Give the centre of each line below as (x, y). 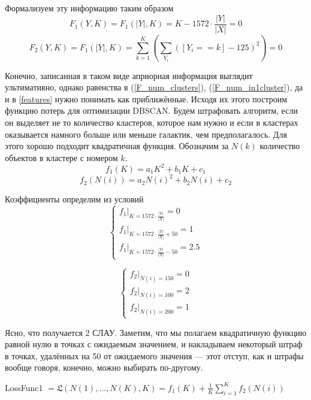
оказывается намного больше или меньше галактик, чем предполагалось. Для (146, 134)
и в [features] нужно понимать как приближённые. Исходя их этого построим (146, 99)
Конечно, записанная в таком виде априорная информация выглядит (129, 75)
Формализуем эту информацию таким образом (89, 8)
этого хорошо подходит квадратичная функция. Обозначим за (117, 146)
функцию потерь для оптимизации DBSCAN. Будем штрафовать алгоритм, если (151, 110)
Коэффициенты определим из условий (74, 199)
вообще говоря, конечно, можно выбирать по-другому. (104, 367)
